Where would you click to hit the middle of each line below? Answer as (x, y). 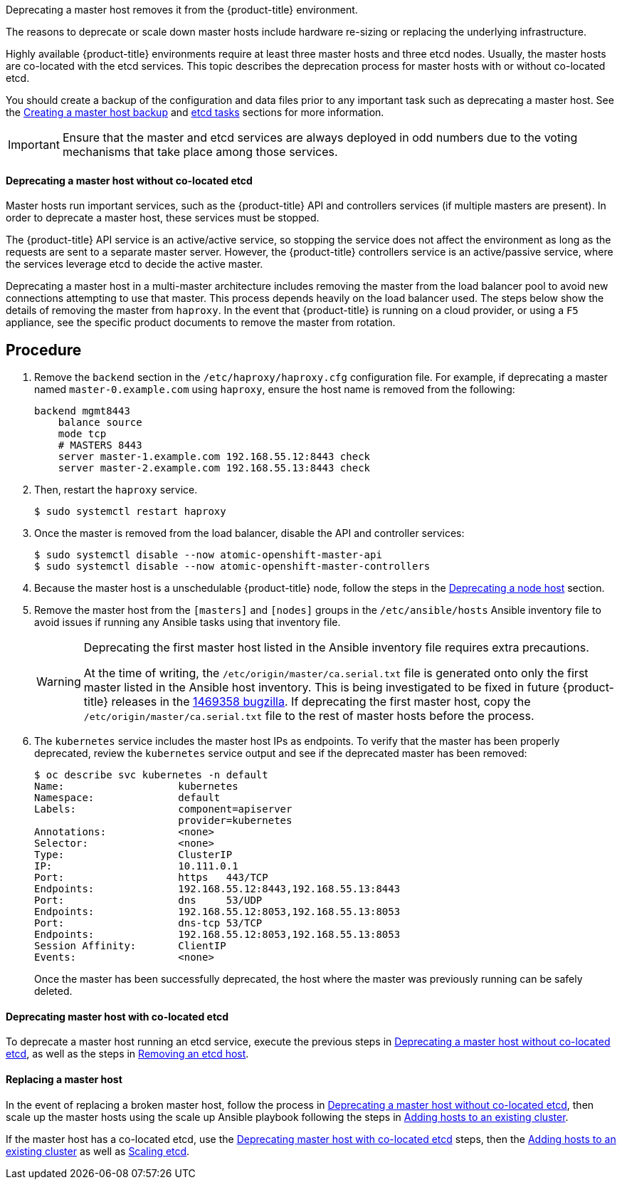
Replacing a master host (64, 1079)
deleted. (53, 991)
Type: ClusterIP (133, 855)
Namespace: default (127, 798)
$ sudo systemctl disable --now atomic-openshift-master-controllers (232, 567)
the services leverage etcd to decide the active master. (135, 264)
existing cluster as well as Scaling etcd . (98, 1151)
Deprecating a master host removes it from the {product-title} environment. (182, 10)
